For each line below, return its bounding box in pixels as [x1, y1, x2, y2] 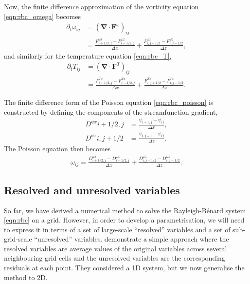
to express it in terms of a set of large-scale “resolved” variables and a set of [4, 224, 231, 234]
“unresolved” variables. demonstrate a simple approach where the [34, 234, 229, 244]
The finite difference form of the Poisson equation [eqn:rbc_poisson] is [4, 97, 214, 107]
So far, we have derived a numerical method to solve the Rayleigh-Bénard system [4, 205, 246, 215]
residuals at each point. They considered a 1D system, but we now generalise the [4, 263, 245, 273]
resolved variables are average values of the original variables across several [4, 243, 227, 253]
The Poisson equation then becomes [4, 143, 111, 154]
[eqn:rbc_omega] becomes [4, 11, 81, 21]
